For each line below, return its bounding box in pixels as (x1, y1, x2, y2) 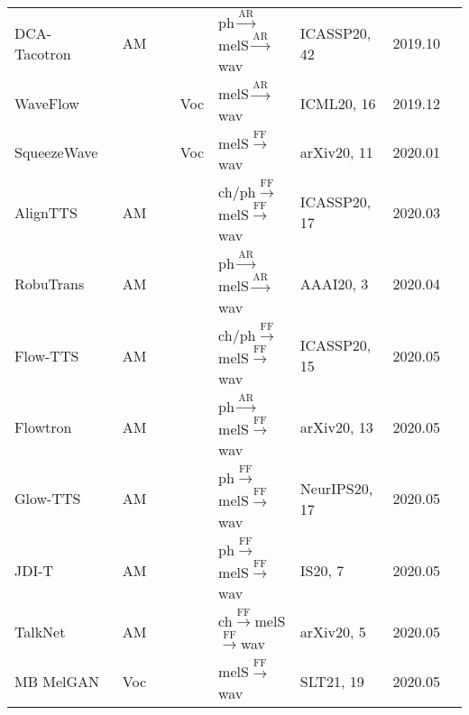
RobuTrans (14, 273, 85, 295)
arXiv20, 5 (299, 620, 366, 642)
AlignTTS (14, 201, 78, 223)
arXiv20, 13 (299, 417, 373, 438)
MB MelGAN (14, 670, 100, 692)
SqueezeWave (14, 142, 98, 163)
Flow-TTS (14, 344, 79, 366)
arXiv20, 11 (299, 142, 373, 163)
